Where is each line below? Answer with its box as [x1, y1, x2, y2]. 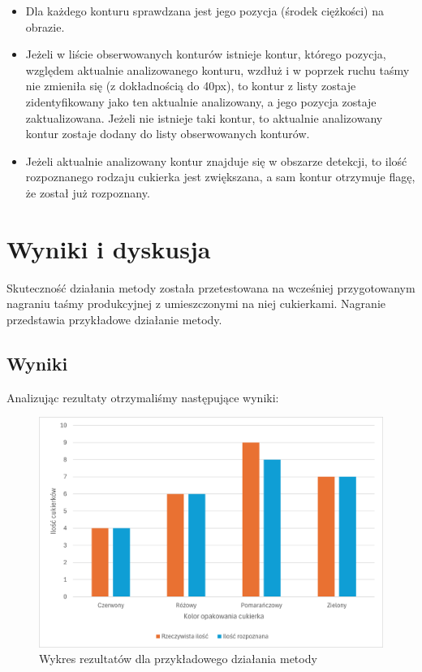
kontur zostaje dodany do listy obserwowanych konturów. [25, 125, 310, 142]
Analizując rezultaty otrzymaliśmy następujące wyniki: [6, 388, 279, 405]
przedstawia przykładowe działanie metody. [6, 310, 222, 327]
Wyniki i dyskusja [6, 232, 211, 265]
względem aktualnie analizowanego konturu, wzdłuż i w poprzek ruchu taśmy [25, 61, 410, 78]
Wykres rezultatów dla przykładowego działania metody [39, 650, 317, 667]
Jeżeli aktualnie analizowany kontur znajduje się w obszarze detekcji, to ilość [25, 152, 407, 169]
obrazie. [25, 18, 65, 35]
